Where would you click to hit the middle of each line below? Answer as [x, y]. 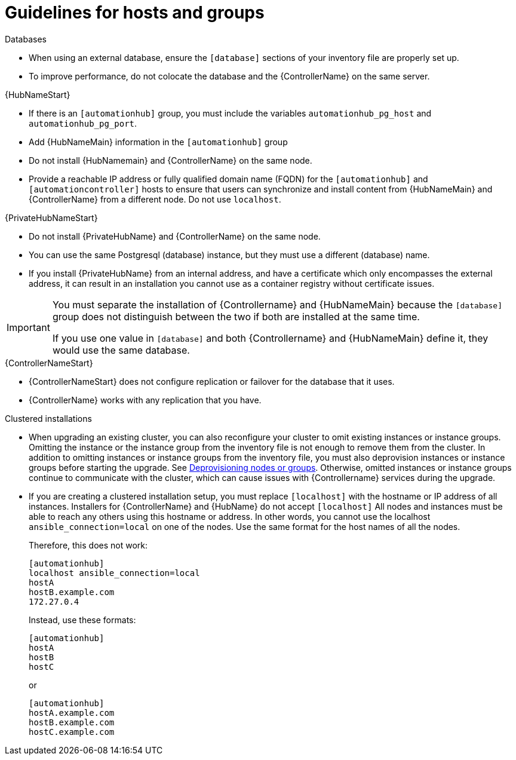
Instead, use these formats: [82, 620]
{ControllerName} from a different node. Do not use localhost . [155, 199]
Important [28, 327]
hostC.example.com [72, 732]
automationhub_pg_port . [83, 123]
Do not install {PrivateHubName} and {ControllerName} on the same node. [175, 236]
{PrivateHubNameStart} [51, 217]
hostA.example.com [72, 712]
